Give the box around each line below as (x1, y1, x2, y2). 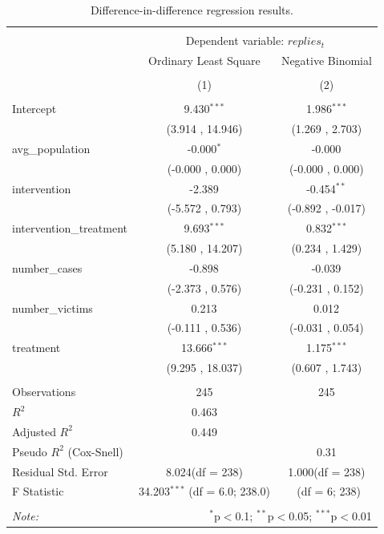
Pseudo (12, 443, 47, 459)
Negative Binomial (281, 51, 372, 68)
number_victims (12, 299, 93, 316)
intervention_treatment (12, 220, 127, 237)
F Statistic (12, 483, 64, 500)
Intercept (12, 100, 57, 117)
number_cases (12, 259, 83, 276)
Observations (12, 383, 76, 400)
